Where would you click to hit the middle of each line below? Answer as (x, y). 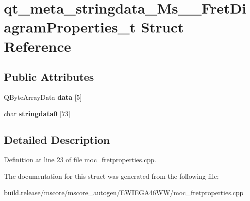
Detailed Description (57, 139)
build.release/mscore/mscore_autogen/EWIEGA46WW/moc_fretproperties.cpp (124, 192)
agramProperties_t (70, 27)
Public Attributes (49, 77)
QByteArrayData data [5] (43, 97)
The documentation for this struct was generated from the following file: (111, 176)
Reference (38, 46)
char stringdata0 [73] (37, 113)
